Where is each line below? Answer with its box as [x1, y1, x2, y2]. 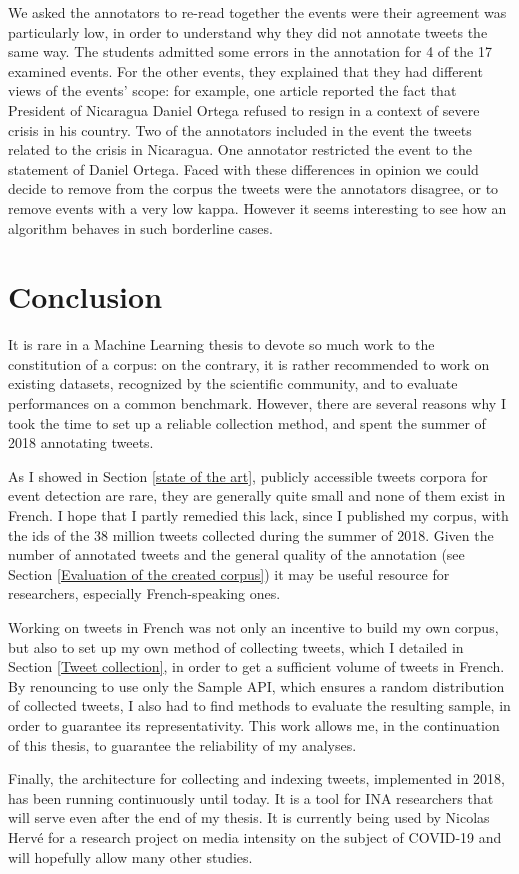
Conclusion [8, 276, 163, 317]
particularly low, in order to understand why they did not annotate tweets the [8, 21, 488, 42]
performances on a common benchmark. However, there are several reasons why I [8, 393, 506, 414]
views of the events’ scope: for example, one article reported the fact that [8, 80, 457, 101]
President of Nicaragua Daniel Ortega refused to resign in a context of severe [8, 99, 480, 120]
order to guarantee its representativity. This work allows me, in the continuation [8, 714, 500, 735]
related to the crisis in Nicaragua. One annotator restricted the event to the [8, 139, 473, 160]
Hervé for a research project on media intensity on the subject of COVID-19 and [8, 826, 502, 847]
